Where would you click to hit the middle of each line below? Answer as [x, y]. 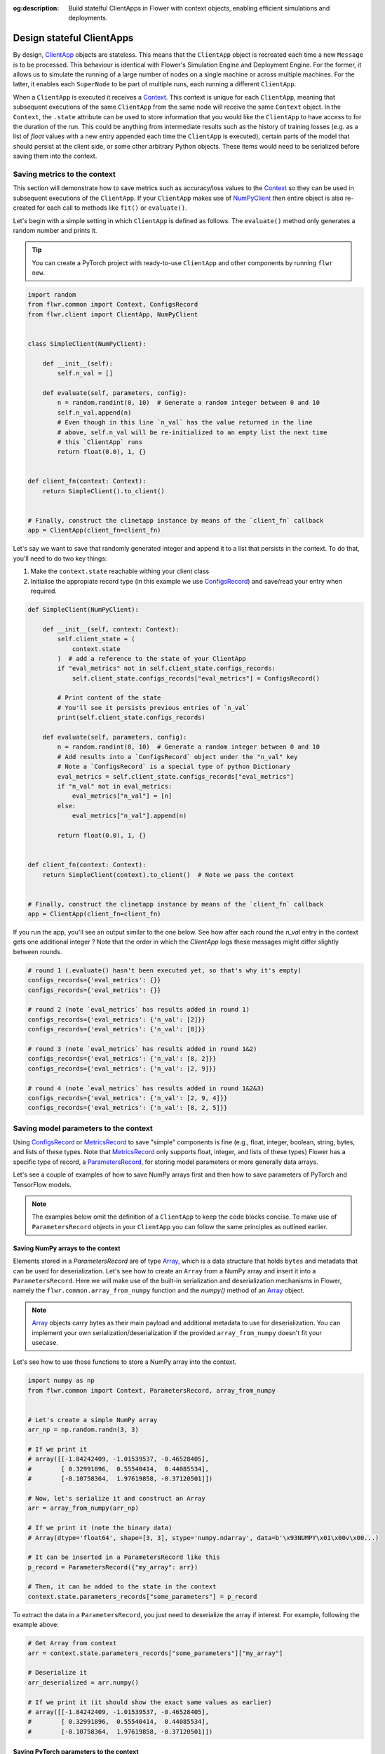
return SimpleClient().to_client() [103, 491]
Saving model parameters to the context [83, 1128]
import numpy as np [61, 1381]
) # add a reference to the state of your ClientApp [151, 658]
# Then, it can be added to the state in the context [122, 1587]
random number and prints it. [55, 230]
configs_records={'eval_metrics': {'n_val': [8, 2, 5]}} [128, 1108]
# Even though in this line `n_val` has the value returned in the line [185, 422]
